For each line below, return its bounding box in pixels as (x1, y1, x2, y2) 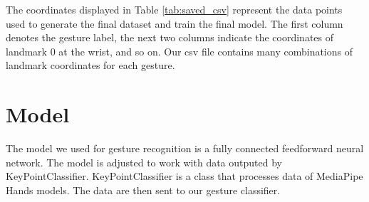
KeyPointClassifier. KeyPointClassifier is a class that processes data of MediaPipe (6, 169, 363, 184)
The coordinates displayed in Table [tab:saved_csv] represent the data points (6, 2, 343, 16)
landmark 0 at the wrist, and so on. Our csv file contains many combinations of (6, 43, 353, 58)
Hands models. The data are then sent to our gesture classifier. (6, 182, 281, 197)
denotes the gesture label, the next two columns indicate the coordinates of (6, 30, 334, 45)
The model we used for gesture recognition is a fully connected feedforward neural (6, 141, 364, 156)
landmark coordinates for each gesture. (6, 58, 175, 73)
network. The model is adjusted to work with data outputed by (6, 154, 282, 169)
